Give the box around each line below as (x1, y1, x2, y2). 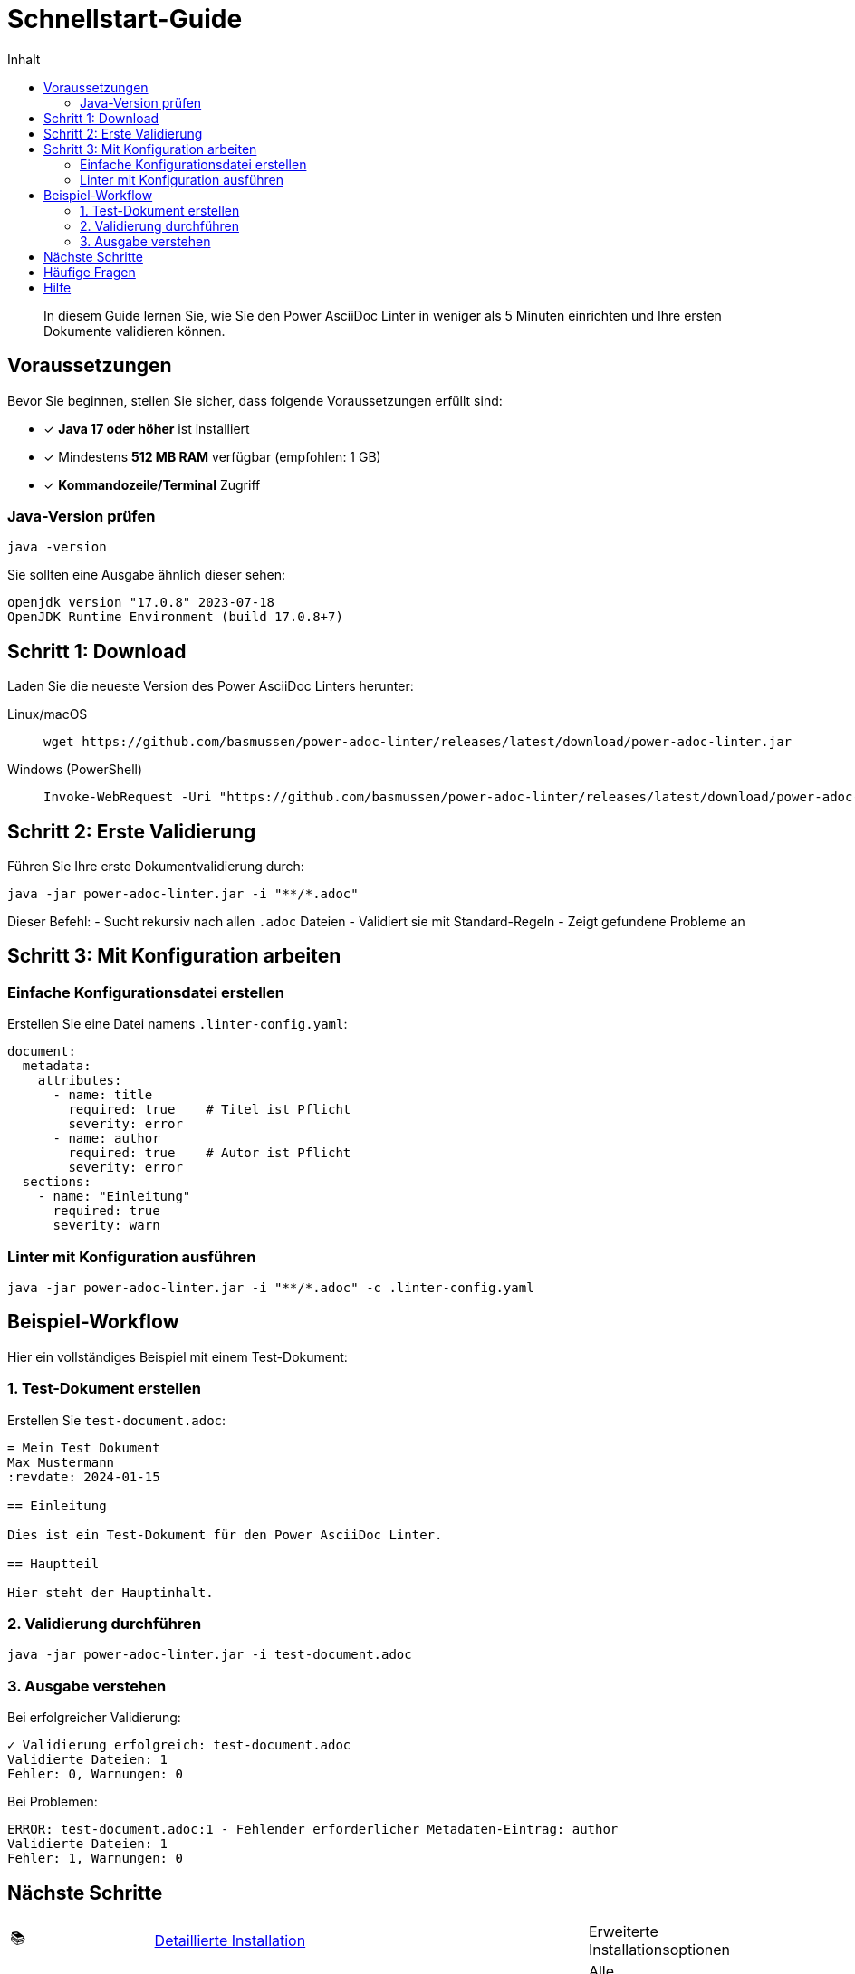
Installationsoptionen (588, 1940, 731, 1959)
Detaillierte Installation (154, 1931, 306, 1950)
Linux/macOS (7, 706, 88, 723)
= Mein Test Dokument (7, 1440, 160, 1455)
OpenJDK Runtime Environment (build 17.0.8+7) (7, 609, 343, 625)
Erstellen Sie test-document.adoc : (7, 1412, 226, 1428)
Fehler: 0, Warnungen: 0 (7, 1767, 183, 1782)
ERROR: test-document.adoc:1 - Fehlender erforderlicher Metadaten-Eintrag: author (7, 1822, 619, 1837)
